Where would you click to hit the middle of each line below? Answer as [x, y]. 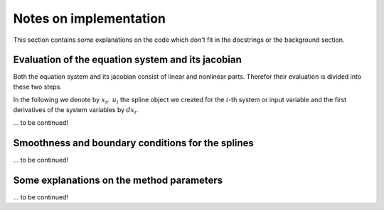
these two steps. [37, 87]
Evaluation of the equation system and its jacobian [127, 60]
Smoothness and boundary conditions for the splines [133, 143]
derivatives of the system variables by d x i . [76, 110]
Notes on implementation [90, 18]
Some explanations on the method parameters [118, 180]
